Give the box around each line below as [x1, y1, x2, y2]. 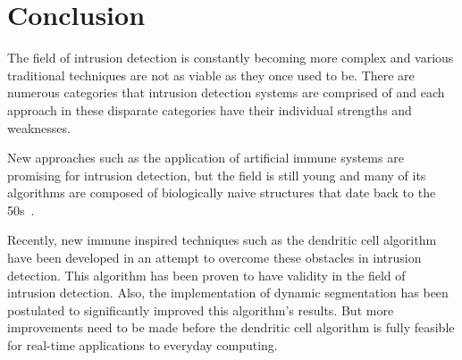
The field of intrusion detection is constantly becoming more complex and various [7, 48, 454, 67]
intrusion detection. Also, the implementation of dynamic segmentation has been [7, 283, 449, 302]
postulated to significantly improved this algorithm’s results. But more [7, 300, 394, 319]
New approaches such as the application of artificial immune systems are [7, 148, 404, 167]
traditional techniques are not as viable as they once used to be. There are [7, 65, 415, 84]
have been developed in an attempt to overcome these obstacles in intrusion [7, 248, 422, 267]
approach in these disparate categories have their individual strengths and [7, 100, 412, 119]
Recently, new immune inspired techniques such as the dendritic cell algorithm [7, 230, 437, 249]
